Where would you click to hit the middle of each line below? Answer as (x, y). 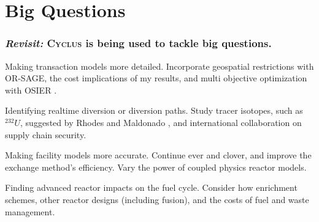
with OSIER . (31, 90)
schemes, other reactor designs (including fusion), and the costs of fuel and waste (157, 199)
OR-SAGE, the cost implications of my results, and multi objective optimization (156, 78)
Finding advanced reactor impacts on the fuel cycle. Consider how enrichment (151, 187)
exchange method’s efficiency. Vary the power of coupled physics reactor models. (156, 167)
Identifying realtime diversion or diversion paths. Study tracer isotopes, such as (154, 110)
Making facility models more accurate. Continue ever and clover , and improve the (158, 155)
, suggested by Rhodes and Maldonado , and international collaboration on (161, 122)
